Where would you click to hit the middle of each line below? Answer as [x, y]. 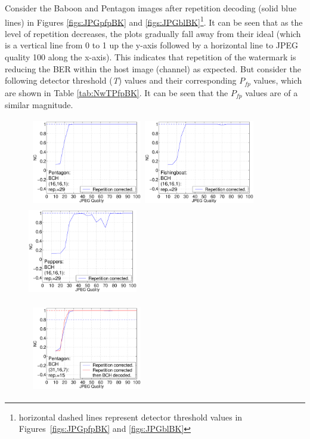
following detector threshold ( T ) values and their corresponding [121, 80]
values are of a [272, 92]
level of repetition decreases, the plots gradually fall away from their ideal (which [153, 33]
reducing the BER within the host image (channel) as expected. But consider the [153, 68]
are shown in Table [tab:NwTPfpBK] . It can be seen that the [117, 92]
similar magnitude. [39, 105]
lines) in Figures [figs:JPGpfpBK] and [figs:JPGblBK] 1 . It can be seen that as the [154, 21]
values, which [278, 80]
